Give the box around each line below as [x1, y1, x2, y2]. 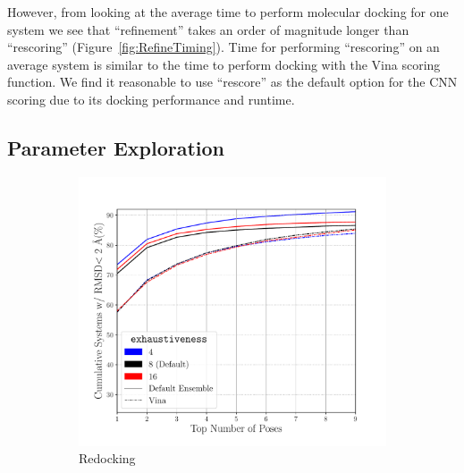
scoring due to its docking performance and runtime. [7, 89, 295, 108]
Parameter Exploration [7, 133, 224, 161]
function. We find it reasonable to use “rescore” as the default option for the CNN [7, 72, 458, 91]
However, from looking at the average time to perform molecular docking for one [7, 3, 449, 21]
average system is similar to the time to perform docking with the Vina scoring [7, 55, 441, 73]
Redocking [79, 449, 136, 468]
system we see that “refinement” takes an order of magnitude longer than [7, 20, 409, 38]
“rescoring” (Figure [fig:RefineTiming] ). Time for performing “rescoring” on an [7, 38, 440, 56]
